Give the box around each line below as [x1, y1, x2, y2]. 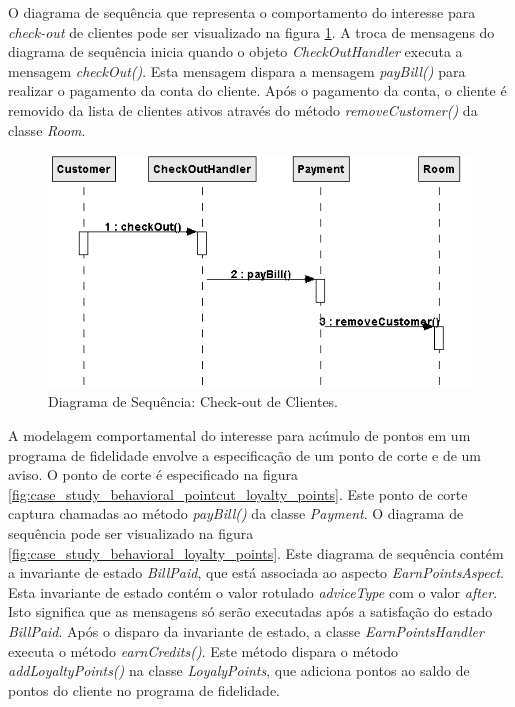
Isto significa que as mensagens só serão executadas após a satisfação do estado [8, 601, 493, 622]
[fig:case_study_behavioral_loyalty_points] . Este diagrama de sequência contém [8, 542, 504, 563]
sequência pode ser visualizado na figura [8, 523, 254, 544]
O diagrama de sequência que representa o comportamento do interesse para [8, 2, 476, 22]
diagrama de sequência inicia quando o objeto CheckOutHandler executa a [8, 41, 463, 62]
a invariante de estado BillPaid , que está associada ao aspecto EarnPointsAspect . [8, 562, 504, 583]
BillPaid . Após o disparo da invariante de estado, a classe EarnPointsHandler [8, 620, 484, 641]
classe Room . [8, 119, 86, 140]
